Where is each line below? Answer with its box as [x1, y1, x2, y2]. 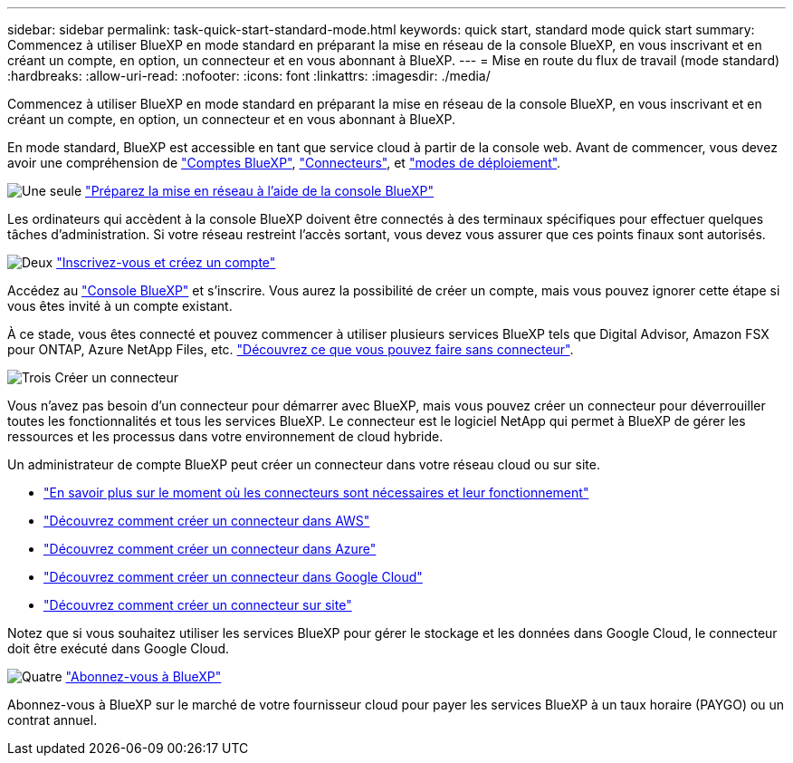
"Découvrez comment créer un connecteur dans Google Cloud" [43, 569, 423, 584]
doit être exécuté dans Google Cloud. [7, 641, 230, 656]
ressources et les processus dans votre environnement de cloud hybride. [7, 429, 444, 444]
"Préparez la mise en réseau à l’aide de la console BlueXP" [85, 183, 435, 198]
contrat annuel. [7, 712, 98, 728]
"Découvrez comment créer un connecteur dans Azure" [43, 541, 377, 556]
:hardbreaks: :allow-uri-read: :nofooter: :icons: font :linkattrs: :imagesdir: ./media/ [7, 68, 491, 83]
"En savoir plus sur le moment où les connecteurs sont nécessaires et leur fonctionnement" [43, 485, 589, 500]
